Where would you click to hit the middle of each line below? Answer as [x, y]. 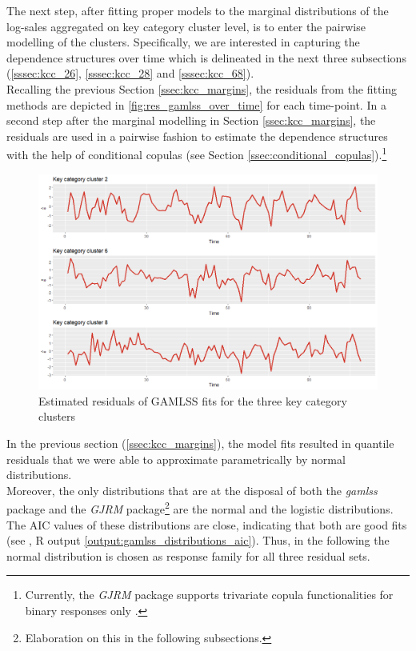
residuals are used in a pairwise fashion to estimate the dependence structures [197, 136]
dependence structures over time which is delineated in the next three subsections [206, 57]
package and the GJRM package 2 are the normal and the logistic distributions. [200, 507]
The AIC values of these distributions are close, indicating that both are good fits [207, 524]
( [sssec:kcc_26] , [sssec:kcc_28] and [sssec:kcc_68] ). [130, 73]
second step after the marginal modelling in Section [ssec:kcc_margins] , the [191, 120]
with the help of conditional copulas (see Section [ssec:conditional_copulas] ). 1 [197, 153]
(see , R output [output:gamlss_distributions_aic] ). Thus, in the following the [198, 540]
